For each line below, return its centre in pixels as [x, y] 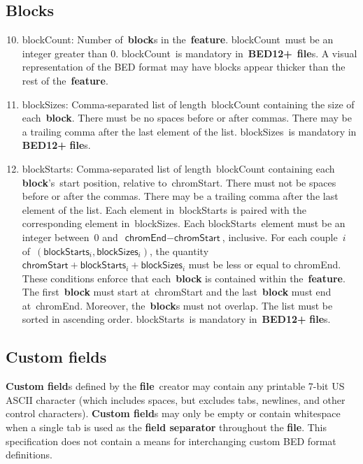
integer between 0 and [70, 237]
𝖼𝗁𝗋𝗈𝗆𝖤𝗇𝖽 [146, 238]
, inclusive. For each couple [280, 237]
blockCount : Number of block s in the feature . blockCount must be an [178, 39]
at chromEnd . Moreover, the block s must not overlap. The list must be [177, 305]
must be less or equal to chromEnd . [265, 264]
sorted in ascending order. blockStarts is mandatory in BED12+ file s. [176, 319]
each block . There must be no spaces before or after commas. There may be [187, 118]
